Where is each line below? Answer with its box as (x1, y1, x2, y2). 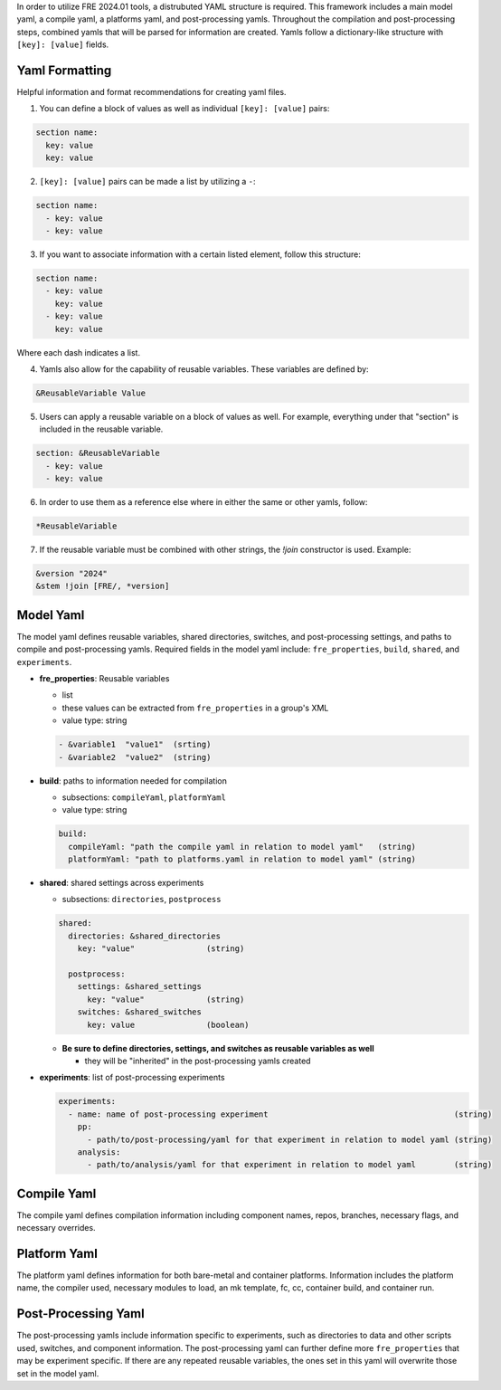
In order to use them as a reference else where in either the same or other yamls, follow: (39, 497, 368, 507)
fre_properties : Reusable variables (39, 673, 170, 684)
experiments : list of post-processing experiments (39, 1072, 225, 1083)
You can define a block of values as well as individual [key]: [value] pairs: (39, 103, 330, 114)
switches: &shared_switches (77, 1007, 203, 1017)
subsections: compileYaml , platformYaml (61, 792, 226, 803)
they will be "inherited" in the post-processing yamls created (84, 1055, 311, 1066)
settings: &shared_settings (77, 982, 203, 992)
